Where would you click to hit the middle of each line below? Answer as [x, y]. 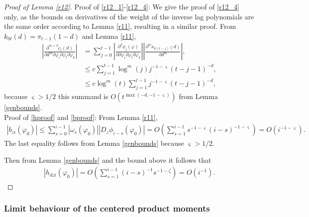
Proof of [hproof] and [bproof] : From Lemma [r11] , [81, 117]
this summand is [83, 96]
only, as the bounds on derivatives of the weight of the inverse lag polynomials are [129, 16]
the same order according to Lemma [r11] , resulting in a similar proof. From [120, 26]
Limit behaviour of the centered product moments [107, 208]
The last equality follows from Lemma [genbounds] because [94, 143]
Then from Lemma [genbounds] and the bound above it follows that [108, 160]
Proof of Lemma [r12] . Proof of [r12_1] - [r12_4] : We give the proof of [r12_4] [122, 6]
